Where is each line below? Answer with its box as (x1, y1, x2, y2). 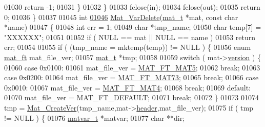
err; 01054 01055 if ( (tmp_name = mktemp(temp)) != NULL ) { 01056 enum (4, 42, 251, 52)
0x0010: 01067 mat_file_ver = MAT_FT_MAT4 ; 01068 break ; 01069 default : (4, 82, 251, 93)
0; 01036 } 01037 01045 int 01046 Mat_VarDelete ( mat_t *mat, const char (4, 11, 238, 22)
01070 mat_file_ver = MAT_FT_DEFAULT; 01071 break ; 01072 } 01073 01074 (4, 92, 259, 103)
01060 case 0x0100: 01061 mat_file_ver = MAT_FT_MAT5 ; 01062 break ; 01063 (4, 62, 260, 72)
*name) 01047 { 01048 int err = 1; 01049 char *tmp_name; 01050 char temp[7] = (4, 22, 261, 32)
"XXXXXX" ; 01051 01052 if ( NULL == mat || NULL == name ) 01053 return (4, 31, 256, 42)
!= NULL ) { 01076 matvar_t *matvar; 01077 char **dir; (4, 112, 185, 123)
